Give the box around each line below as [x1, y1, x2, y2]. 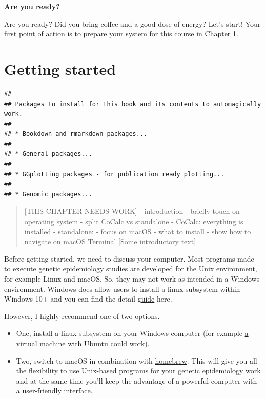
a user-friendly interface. [16, 385, 93, 396]
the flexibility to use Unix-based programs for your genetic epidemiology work [16, 365, 261, 376]
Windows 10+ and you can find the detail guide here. [4, 293, 172, 304]
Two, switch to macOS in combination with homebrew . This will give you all [16, 355, 257, 366]
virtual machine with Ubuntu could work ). [16, 337, 150, 348]
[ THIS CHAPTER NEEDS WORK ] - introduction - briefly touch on [24, 206, 240, 216]
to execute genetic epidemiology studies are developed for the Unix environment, [4, 263, 257, 274]
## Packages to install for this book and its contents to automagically [4, 100, 261, 108]
